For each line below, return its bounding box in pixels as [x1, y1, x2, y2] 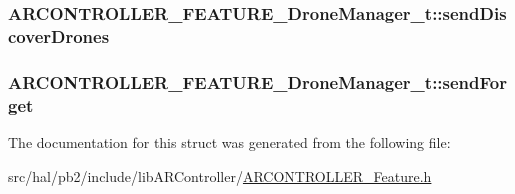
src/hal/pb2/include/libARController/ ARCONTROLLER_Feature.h [8, 165, 432, 186]
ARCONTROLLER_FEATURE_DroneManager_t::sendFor [8, 69, 507, 94]
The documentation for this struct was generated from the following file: [8, 131, 451, 152]
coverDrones [8, 23, 110, 48]
